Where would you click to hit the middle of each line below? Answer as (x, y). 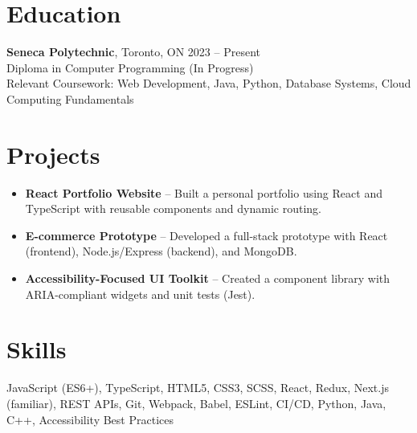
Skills (37, 349)
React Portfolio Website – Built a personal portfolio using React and (204, 192)
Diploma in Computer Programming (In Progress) (130, 67)
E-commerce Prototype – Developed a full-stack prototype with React (206, 235)
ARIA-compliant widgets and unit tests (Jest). (140, 294)
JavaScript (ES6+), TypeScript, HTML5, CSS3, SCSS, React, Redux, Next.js (198, 388)
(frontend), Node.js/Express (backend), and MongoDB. (161, 251)
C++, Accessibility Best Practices (90, 419)
